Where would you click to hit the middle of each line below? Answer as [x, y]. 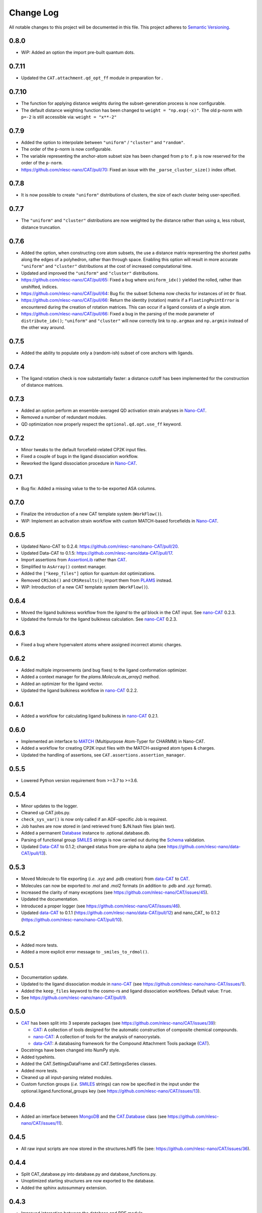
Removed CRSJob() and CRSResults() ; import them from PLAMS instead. [97, 580]
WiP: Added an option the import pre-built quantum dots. [78, 52]
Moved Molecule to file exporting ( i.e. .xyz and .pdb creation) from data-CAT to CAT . [106, 879]
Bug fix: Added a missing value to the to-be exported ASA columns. [89, 489]
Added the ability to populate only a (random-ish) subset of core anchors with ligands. [107, 353]
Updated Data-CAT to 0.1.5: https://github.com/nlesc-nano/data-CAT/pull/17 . [97, 553]
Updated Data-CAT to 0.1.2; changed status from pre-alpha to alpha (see [94, 846]
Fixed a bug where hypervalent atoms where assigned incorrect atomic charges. [101, 645]
